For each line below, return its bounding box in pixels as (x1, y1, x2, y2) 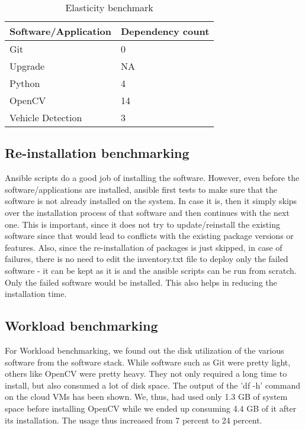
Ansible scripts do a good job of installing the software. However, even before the (5, 172, 300, 184)
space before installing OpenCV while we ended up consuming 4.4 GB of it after (5, 402, 297, 414)
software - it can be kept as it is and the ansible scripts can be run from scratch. (5, 264, 297, 276)
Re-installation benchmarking (5, 144, 190, 162)
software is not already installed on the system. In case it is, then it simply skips (5, 195, 297, 207)
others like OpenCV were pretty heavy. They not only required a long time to (5, 367, 287, 380)
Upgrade (9, 59, 45, 73)
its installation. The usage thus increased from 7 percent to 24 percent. (5, 413, 262, 426)
